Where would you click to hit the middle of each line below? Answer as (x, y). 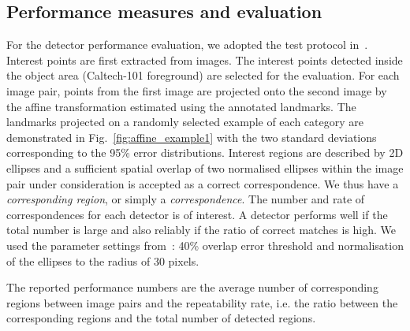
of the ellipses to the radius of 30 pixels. (103, 260)
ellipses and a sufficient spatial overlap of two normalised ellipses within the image (205, 167)
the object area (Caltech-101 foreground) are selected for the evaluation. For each (203, 75)
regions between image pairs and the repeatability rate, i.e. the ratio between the (202, 302)
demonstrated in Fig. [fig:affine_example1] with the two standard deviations (192, 137)
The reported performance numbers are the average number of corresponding (192, 287)
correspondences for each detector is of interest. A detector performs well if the (197, 214)
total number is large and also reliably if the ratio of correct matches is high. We (201, 230)
